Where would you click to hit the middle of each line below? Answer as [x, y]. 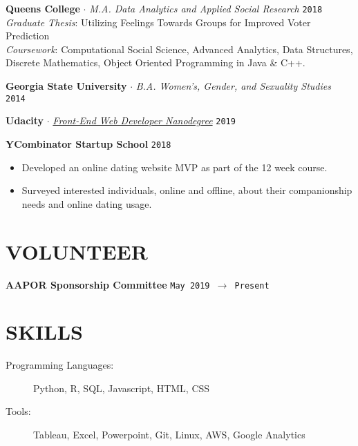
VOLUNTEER [77, 251]
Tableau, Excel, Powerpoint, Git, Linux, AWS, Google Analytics [169, 435]
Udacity [25, 120]
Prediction [28, 36]
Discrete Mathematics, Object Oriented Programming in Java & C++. [156, 62]
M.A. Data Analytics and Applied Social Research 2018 [206, 8]
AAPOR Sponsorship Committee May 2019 [108, 284]
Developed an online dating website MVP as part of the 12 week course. [175, 167]
